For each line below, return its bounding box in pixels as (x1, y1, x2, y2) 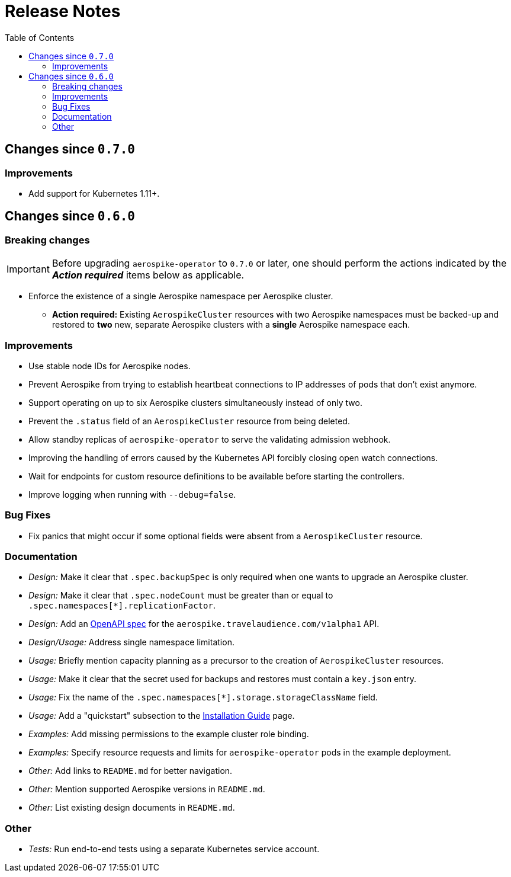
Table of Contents (5, 32, 75, 43)
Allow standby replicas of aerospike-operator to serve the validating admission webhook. (28, 434, 391, 444)
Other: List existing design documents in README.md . (28, 802, 235, 813)
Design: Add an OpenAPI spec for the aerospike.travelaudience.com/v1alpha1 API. (28, 619, 380, 629)
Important (7, 263, 50, 276)
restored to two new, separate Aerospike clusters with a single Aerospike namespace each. (52, 319, 410, 330)
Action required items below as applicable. (52, 269, 245, 281)
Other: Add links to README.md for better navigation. (28, 766, 233, 776)
